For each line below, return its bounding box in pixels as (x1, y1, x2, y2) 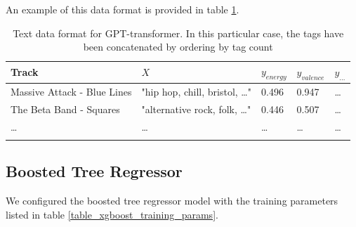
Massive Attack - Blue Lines (11, 84, 132, 98)
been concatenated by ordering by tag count (83, 39, 273, 54)
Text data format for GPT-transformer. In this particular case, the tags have (13, 25, 344, 40)
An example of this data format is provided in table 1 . (6, 2, 239, 16)
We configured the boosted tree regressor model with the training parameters (6, 193, 338, 208)
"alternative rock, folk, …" (141, 101, 251, 116)
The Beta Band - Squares (11, 101, 120, 116)
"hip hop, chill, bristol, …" (141, 84, 251, 98)
